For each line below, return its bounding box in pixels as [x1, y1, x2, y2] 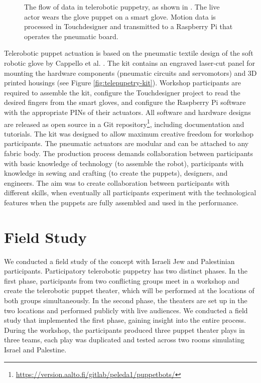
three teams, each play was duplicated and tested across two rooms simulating [4, 334, 244, 345]
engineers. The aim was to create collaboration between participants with [4, 177, 230, 188]
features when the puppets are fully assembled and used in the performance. [4, 197, 238, 207]
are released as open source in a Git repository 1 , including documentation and [4, 117, 244, 129]
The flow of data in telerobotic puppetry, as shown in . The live [24, 2, 220, 12]
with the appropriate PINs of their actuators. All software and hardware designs [4, 106, 251, 117]
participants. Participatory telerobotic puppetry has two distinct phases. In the [4, 266, 247, 276]
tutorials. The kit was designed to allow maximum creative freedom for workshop [4, 128, 254, 139]
